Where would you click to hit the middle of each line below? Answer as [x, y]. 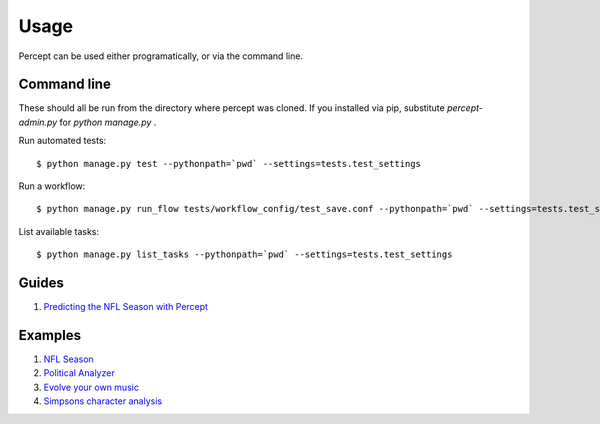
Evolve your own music [91, 387]
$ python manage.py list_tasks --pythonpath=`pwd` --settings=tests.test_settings [244, 254]
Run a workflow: [52, 186]
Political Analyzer [79, 373]
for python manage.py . [108, 122]
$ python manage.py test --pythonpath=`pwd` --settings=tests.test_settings [229, 163]
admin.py [38, 122]
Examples [50, 335]
